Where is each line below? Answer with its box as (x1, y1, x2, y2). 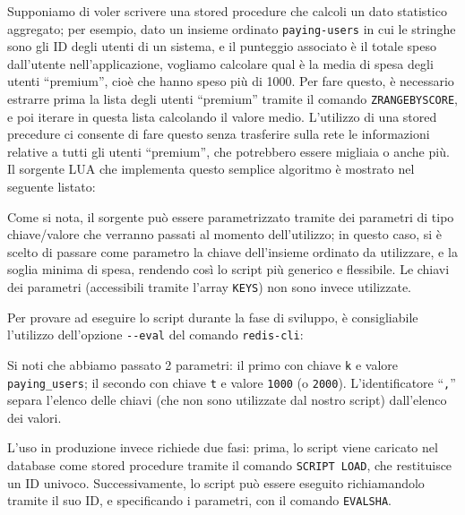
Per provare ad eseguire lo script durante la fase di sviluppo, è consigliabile (7, 307, 418, 326)
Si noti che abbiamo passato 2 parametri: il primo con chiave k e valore (7, 355, 399, 373)
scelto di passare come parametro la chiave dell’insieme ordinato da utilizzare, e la (7, 242, 458, 261)
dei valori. (7, 408, 62, 426)
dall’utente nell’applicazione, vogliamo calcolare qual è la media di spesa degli (7, 54, 434, 73)
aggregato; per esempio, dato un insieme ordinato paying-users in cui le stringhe (7, 19, 456, 38)
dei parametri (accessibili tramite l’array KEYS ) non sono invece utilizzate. (7, 278, 412, 296)
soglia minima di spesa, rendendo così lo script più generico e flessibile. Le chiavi (7, 260, 450, 279)
